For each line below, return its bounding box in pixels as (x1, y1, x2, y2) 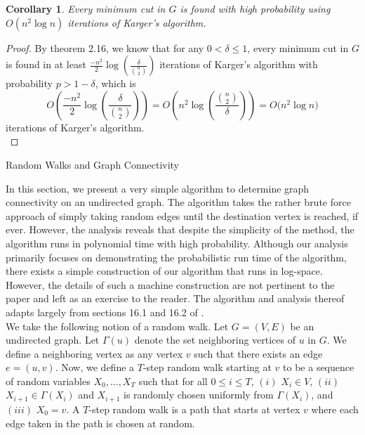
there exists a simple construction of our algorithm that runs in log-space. (6, 264, 323, 278)
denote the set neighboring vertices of (134, 332, 296, 347)
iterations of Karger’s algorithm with (159, 57, 318, 72)
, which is (95, 76, 136, 91)
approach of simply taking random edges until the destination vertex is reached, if (6, 208, 359, 223)
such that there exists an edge (194, 346, 323, 361)
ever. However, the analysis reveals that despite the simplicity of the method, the (6, 222, 354, 237)
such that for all (138, 373, 208, 388)
